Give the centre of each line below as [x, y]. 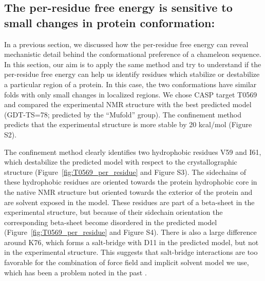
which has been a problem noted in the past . [75, 272]
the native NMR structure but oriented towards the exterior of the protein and [128, 192]
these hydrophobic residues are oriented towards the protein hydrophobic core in [131, 182]
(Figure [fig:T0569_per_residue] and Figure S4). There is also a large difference [130, 232]
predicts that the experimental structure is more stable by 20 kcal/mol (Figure [128, 124]
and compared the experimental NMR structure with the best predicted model [128, 104]
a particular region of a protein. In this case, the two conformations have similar [130, 84]
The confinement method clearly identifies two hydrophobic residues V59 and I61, [133, 152]
